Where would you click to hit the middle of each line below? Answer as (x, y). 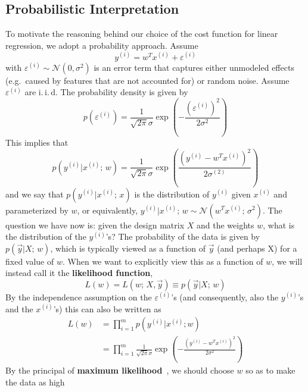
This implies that (37, 142)
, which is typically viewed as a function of (128, 248)
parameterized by (37, 210)
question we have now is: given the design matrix (95, 225)
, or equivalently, (108, 210)
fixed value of (30, 261)
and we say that (35, 194)
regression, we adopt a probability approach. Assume (102, 45)
